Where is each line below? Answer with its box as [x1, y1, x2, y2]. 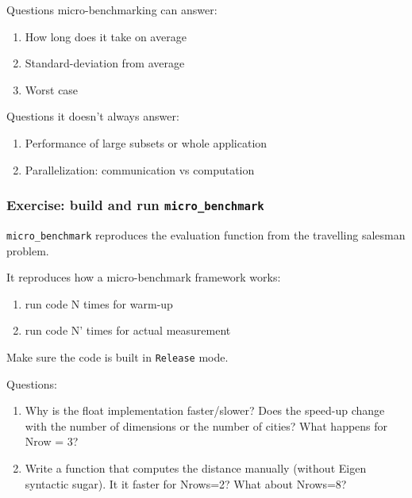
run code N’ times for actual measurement [25, 322, 231, 339]
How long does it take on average [25, 28, 187, 44]
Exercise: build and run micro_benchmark [6, 195, 264, 215]
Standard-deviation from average [25, 55, 185, 71]
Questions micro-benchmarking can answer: [6, 2, 218, 17]
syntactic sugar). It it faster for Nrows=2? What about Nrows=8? [25, 475, 347, 492]
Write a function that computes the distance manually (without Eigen [25, 460, 367, 476]
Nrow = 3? [25, 433, 79, 450]
